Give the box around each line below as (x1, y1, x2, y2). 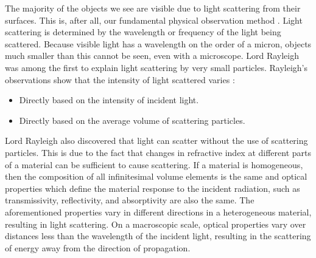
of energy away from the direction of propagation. (5, 241, 191, 254)
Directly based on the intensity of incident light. (19, 93, 199, 106)
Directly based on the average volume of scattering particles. (19, 114, 245, 126)
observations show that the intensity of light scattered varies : (5, 73, 235, 86)
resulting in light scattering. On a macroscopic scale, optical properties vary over (5, 217, 306, 230)
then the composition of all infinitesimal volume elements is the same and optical (5, 170, 307, 183)
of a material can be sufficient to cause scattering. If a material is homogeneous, (5, 158, 303, 171)
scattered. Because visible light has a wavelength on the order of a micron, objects (5, 37, 312, 50)
